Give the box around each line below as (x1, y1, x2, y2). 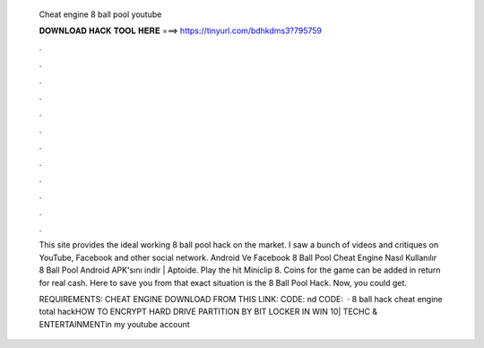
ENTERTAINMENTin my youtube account (39, 318, 190, 329)
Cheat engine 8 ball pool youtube (39, 9, 162, 20)
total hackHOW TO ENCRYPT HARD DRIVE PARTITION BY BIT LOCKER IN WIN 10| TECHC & (39, 306, 378, 318)
